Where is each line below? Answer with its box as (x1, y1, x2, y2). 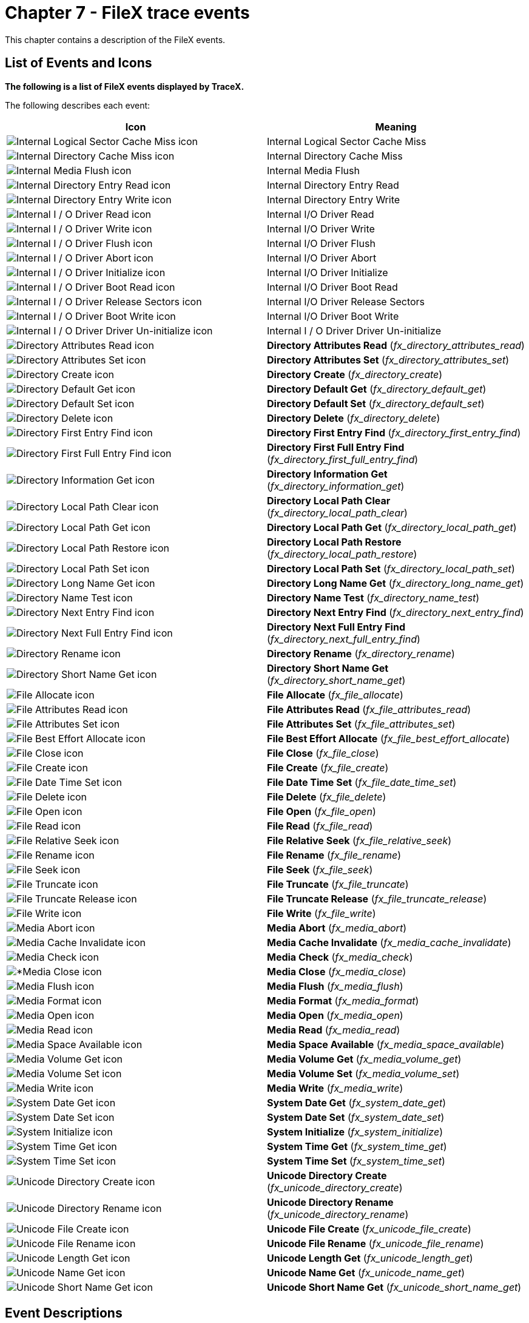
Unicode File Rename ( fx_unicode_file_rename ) (267, 1237, 484, 1250)
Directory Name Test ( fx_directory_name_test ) (267, 591, 480, 604)
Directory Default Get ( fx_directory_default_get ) (267, 382, 487, 395)
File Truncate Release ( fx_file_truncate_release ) (267, 892, 487, 905)
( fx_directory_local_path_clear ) (267, 506, 408, 519)
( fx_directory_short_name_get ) (267, 674, 406, 686)
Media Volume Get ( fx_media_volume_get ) (267, 1052, 462, 1065)
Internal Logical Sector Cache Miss (267, 135, 426, 147)
